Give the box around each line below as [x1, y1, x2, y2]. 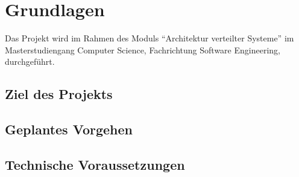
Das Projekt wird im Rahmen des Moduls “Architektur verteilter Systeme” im [5, 32, 294, 44]
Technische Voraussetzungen [5, 155, 185, 173]
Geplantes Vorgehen [5, 120, 133, 139]
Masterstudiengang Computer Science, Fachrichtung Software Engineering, [5, 43, 280, 56]
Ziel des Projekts [5, 85, 113, 103]
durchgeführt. [5, 55, 55, 68]
